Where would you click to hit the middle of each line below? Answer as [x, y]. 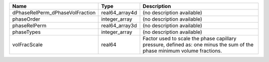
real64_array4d [119, 13]
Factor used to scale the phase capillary [190, 38]
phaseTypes [26, 32]
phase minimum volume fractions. [182, 51]
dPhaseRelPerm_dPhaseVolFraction [54, 13]
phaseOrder [26, 19]
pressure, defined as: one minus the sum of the [198, 45]
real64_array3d [119, 26]
